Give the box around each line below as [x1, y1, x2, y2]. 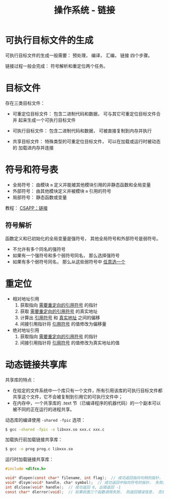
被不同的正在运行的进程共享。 [12, 406, 74, 412]
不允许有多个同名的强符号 [12, 246, 66, 252]
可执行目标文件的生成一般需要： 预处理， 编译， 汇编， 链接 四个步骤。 [5, 52, 152, 58]
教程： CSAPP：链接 [5, 205, 48, 211]
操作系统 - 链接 [53, 5, 116, 16]
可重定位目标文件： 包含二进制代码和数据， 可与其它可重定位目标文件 [12, 111, 156, 117]
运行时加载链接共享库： [5, 456, 54, 462]
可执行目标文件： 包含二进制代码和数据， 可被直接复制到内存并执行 [12, 128, 152, 134]
